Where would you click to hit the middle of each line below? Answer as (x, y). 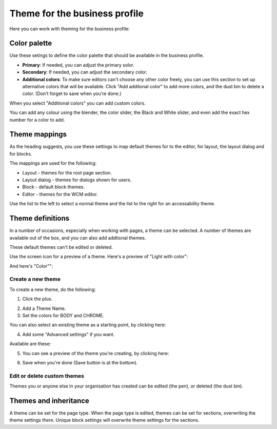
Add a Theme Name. (44, 308)
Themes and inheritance (50, 401)
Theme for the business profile (76, 13)
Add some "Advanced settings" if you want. (68, 334)
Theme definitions (39, 218)
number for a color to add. (37, 120)
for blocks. (21, 153)
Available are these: (30, 344)
